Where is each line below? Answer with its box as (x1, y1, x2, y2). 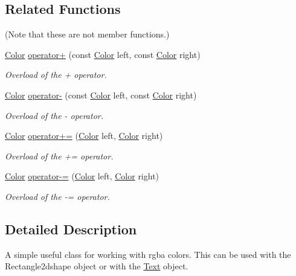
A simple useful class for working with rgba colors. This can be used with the (5, 248, 291, 260)
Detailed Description (5, 219, 137, 238)
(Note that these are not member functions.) (5, 28, 170, 40)
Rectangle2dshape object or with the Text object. (5, 260, 188, 272)
